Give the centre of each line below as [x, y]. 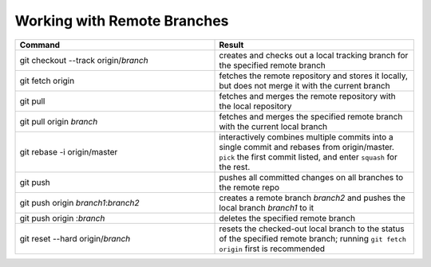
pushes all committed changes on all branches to [311, 177]
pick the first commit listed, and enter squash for [308, 157]
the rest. [235, 167]
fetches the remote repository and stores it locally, [314, 76]
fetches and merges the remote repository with [307, 96]
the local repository [255, 106]
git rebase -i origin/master [69, 151]
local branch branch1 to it [267, 207]
